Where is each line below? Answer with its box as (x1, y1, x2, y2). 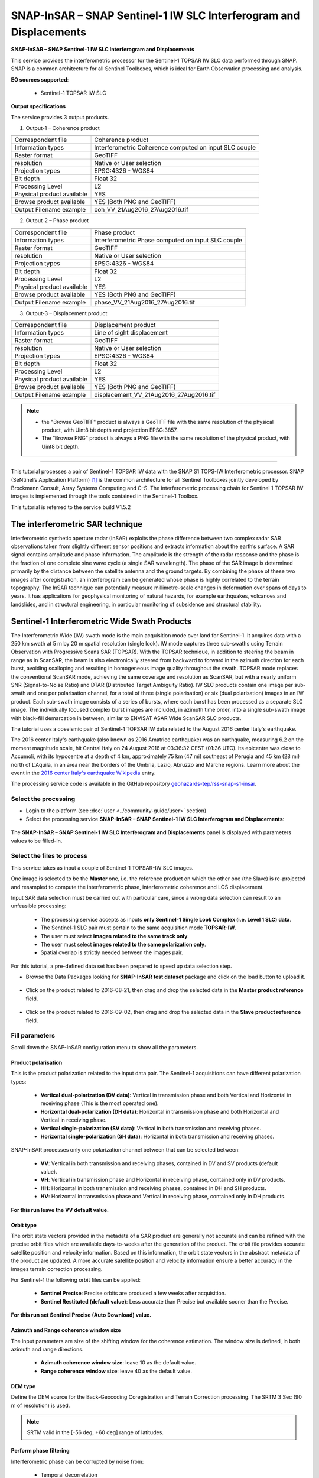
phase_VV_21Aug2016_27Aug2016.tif (94, 298, 195, 306)
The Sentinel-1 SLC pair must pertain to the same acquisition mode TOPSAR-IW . (40, 924, 236, 931)
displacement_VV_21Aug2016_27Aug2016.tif (94, 391, 216, 399)
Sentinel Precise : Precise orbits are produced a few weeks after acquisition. (40, 1289, 226, 1297)
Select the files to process (11, 852, 88, 860)
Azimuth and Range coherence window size (11, 1327, 121, 1334)
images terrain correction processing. (11, 1265, 103, 1272)
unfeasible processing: (11, 902, 67, 910)
